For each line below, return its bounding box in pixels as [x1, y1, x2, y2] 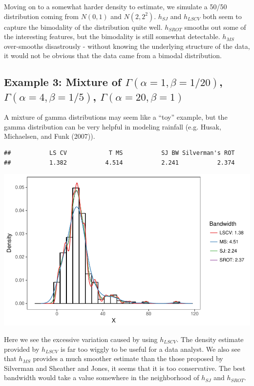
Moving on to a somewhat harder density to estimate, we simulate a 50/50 [4, 1, 227, 11]
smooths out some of [184, 21, 246, 32]
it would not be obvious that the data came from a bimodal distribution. [4, 50, 222, 61]
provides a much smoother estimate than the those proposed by [33, 353, 223, 364]
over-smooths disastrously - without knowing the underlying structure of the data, [4, 41, 250, 51]
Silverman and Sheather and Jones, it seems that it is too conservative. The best [4, 363, 246, 373]
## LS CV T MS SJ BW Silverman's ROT [4, 150, 235, 157]
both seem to [202, 11, 242, 21]
